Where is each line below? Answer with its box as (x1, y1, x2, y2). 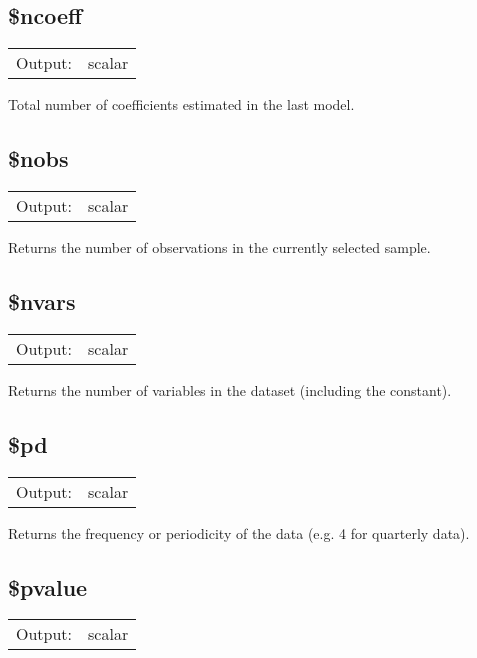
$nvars (8, 285, 76, 316)
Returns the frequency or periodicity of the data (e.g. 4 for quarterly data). (8, 522, 470, 543)
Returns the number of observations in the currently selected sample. (8, 237, 431, 257)
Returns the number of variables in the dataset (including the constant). (8, 379, 452, 400)
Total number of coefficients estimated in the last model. (8, 94, 355, 115)
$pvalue (8, 571, 88, 602)
